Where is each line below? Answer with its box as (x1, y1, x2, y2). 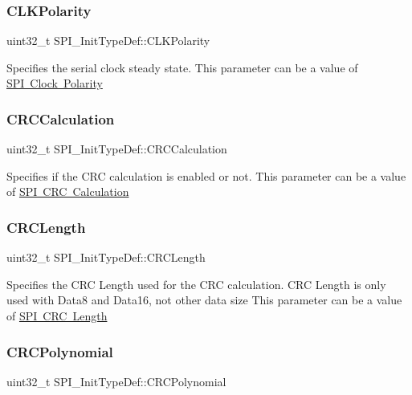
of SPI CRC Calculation (6, 183, 129, 200)
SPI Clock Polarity (6, 75, 103, 92)
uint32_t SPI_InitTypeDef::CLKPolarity (6, 32, 210, 49)
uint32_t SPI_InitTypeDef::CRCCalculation (6, 140, 227, 157)
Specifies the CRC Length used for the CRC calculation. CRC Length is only (6, 275, 386, 292)
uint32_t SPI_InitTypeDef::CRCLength (6, 249, 206, 266)
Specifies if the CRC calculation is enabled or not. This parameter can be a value (6, 167, 406, 184)
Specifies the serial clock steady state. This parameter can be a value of (6, 59, 358, 75)
